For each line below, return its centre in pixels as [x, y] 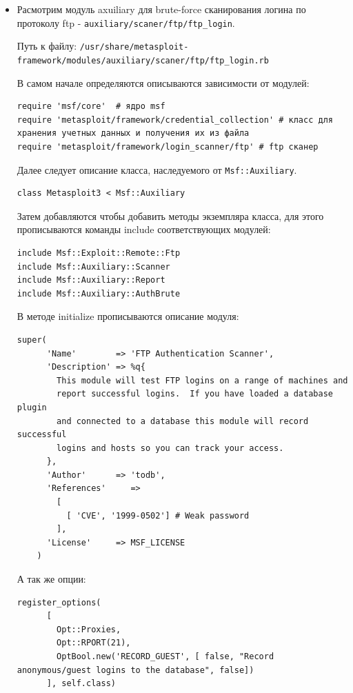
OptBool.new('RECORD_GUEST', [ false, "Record [165, 656]
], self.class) [81, 684]
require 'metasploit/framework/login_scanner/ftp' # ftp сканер [168, 147]
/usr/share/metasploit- [134, 47]
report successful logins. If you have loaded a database [195, 394]
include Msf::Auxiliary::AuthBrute [99, 293]
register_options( [59, 602]
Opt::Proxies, [89, 629]
